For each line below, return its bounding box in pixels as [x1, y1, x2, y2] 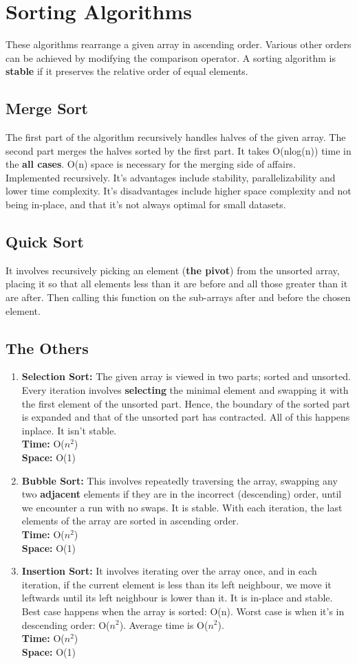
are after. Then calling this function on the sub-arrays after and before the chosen [6, 290, 351, 305]
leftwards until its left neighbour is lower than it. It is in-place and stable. [21, 590, 333, 605]
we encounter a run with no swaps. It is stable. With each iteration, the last [21, 500, 343, 514]
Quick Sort [6, 231, 84, 252]
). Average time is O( [119, 617, 208, 632]
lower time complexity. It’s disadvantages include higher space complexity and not [6, 184, 351, 198]
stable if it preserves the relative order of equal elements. [6, 64, 248, 78]
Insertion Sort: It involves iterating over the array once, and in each [21, 564, 317, 578]
